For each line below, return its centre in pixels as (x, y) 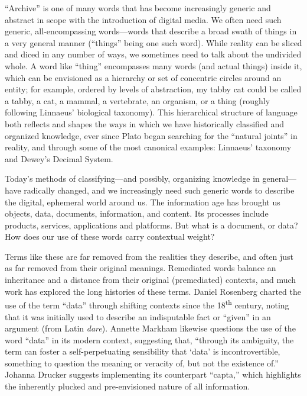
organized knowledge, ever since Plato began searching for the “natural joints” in (151, 135)
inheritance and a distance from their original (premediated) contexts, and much (151, 280)
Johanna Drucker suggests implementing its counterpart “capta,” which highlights (153, 374)
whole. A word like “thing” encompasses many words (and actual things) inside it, (153, 65)
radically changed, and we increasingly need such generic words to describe (159, 190)
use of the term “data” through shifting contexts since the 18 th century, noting (147, 304)
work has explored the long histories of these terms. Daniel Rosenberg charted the (153, 291)
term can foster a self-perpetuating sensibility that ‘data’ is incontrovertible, (143, 351)
